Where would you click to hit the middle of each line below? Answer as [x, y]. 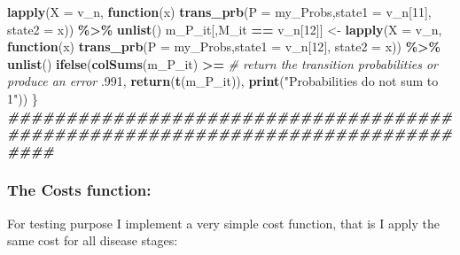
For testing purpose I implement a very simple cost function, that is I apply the [223, 223]
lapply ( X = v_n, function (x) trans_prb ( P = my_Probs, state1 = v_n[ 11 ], [219, 12]
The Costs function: [79, 190]
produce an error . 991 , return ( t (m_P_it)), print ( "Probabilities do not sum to [223, 81]
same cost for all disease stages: [93, 240]
